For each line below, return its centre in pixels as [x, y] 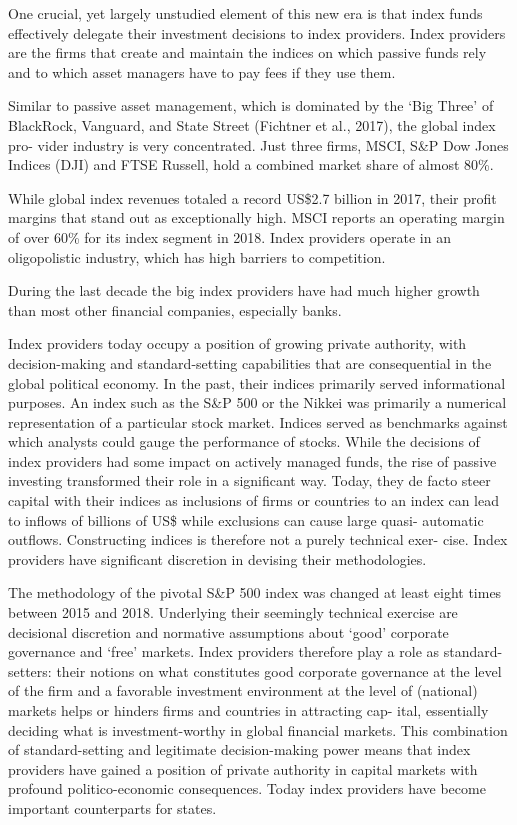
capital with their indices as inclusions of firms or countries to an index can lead [254, 500]
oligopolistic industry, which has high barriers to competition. [197, 256]
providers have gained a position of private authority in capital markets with [243, 768]
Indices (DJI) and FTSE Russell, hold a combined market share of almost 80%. [251, 164]
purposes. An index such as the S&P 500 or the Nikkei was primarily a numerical [257, 402]
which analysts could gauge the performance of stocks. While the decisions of [244, 441]
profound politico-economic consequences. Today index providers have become [247, 788]
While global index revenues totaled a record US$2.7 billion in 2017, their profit [252, 197]
